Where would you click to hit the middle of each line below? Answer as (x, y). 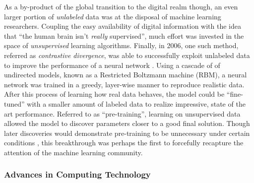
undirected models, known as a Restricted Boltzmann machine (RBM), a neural (126, 75)
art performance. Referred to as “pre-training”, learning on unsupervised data (122, 113)
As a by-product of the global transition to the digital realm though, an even (121, 6)
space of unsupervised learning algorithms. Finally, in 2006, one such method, (121, 45)
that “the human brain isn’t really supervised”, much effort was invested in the (124, 35)
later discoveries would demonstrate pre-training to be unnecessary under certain (127, 133)
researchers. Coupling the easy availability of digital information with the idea (123, 26)
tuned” (14, 103)
